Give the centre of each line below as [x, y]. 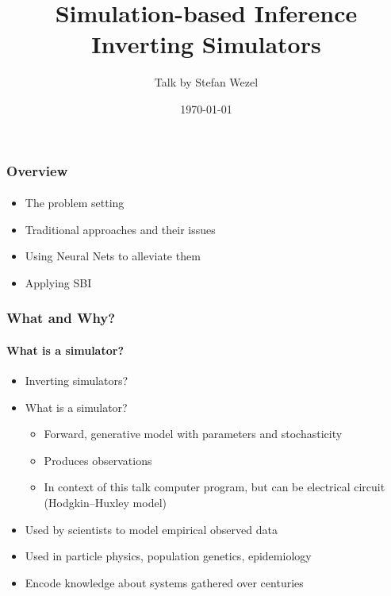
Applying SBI [58, 282]
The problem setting [75, 203]
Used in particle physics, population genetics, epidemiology [168, 556]
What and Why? [61, 318]
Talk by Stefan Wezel [206, 82]
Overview [37, 170]
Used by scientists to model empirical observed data [151, 529]
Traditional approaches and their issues [120, 229]
